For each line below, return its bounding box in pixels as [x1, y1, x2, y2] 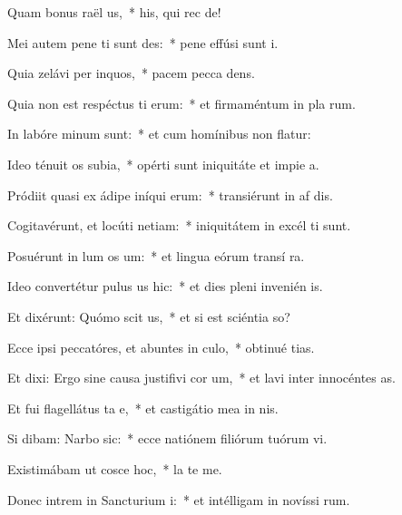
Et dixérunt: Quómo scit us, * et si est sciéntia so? [7, 306, 290, 326]
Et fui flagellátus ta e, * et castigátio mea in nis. [7, 398, 279, 417]
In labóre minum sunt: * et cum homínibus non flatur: [7, 124, 311, 143]
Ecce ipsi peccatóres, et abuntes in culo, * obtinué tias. [7, 337, 315, 356]
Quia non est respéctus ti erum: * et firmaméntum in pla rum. [7, 93, 356, 112]
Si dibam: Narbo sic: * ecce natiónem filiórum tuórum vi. [7, 429, 328, 448]
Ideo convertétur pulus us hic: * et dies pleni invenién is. [7, 277, 323, 296]
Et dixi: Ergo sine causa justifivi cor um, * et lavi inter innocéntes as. [7, 368, 396, 387]
